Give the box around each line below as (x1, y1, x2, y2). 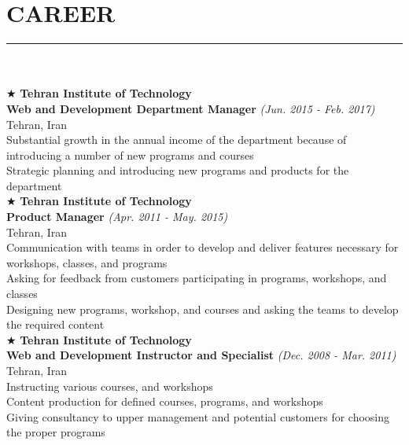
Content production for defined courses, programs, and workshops (6, 393, 323, 410)
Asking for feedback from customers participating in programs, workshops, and (6, 270, 387, 286)
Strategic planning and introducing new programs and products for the (6, 162, 349, 178)
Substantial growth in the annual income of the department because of (6, 131, 347, 148)
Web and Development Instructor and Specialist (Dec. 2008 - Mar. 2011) (6, 347, 396, 363)
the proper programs (6, 424, 105, 440)
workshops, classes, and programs (6, 254, 168, 270)
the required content (6, 316, 105, 333)
